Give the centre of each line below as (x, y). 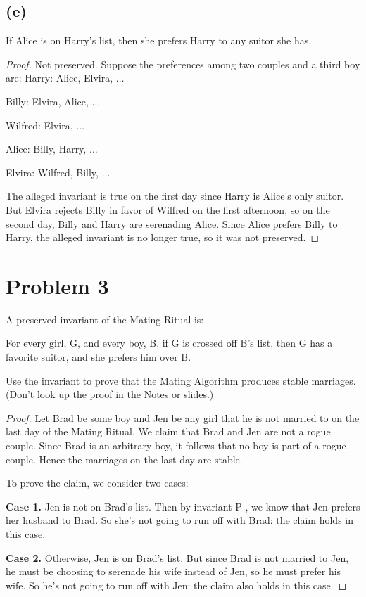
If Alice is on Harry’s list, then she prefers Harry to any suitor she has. (159, 40)
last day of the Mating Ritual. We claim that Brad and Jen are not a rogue (168, 431)
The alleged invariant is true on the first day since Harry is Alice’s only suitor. (175, 196)
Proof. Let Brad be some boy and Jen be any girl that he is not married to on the (183, 417)
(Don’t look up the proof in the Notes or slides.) (110, 394)
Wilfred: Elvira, (39, 125)
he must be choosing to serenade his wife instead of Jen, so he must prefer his (173, 571)
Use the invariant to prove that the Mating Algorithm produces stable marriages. (181, 380)
